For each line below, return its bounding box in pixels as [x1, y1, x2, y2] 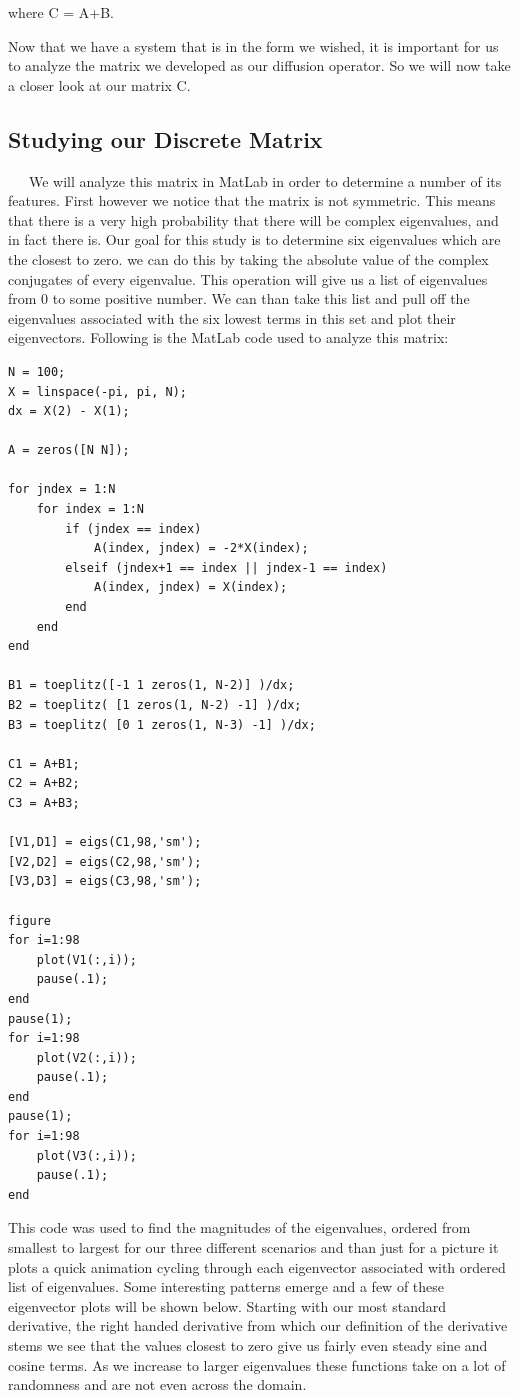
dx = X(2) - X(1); [8, 404, 130, 419]
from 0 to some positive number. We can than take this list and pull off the [8, 288, 470, 309]
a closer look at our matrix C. [8, 74, 191, 95]
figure [8, 913, 51, 928]
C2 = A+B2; [8, 776, 80, 791]
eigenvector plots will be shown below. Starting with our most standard [8, 1295, 446, 1316]
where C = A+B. [8, 2, 114, 22]
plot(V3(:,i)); [36, 1148, 137, 1163]
